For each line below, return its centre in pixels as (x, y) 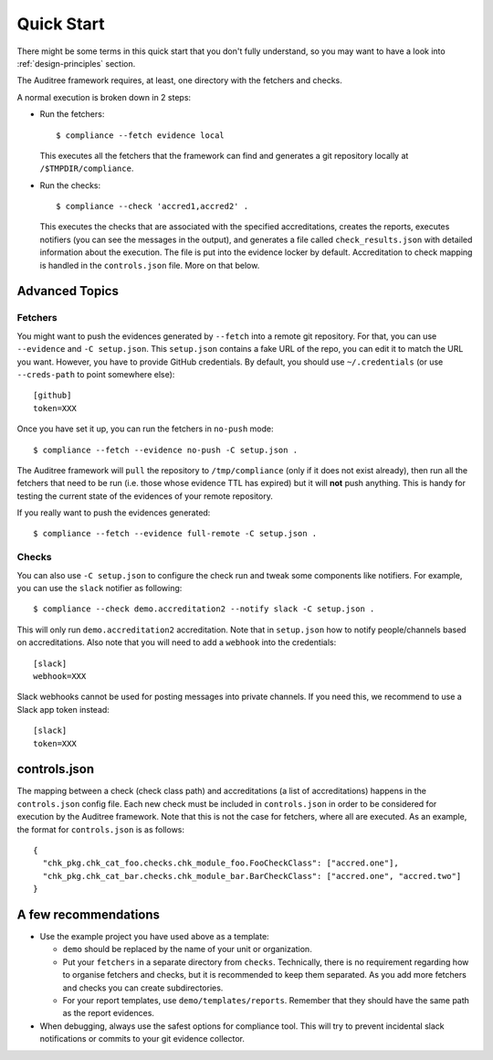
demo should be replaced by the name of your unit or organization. (187, 949)
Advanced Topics (68, 291)
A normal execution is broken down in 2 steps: (104, 97)
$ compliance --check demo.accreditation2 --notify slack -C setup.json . (204, 609)
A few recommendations (88, 914)
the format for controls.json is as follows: (101, 829)
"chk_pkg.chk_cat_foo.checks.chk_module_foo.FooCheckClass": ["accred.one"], (220, 863)
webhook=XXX (60, 676)
